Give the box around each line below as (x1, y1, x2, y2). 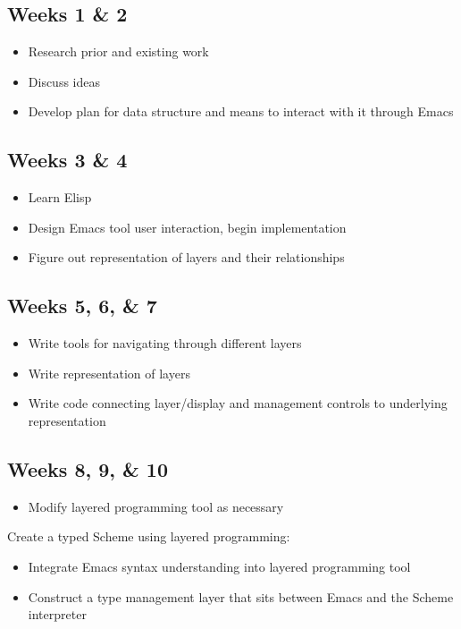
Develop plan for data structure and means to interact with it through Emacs (28, 102, 454, 121)
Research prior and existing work (28, 42, 209, 61)
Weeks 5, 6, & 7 (7, 292, 157, 319)
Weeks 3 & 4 (7, 146, 128, 174)
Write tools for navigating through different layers (28, 334, 302, 353)
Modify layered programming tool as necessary (28, 497, 284, 515)
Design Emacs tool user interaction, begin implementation (28, 217, 347, 236)
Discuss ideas (28, 72, 101, 90)
